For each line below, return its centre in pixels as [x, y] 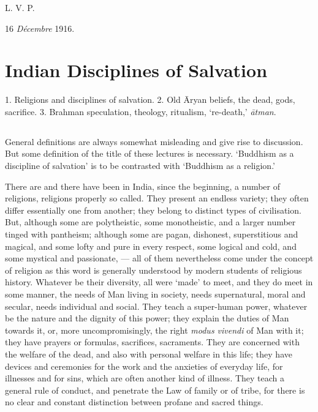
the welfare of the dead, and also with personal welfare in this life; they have [149, 354]
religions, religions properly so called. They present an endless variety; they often [157, 198]
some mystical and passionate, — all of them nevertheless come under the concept [159, 258]
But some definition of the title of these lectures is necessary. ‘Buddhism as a [150, 153]
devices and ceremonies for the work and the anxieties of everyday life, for [144, 366]
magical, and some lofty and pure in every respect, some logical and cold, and [151, 246]
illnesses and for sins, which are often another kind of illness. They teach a [145, 378]
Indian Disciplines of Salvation [136, 70]
